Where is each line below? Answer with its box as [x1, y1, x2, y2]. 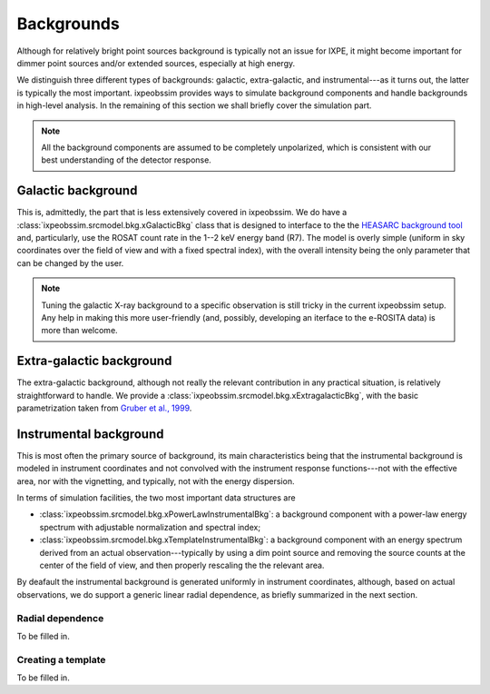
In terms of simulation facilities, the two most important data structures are [16, 492, 296, 503]
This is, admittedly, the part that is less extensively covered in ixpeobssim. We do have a [16, 207, 348, 218]
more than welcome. [41, 325, 118, 336]
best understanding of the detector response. [41, 154, 212, 165]
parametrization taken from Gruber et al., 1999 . [16, 402, 192, 413]
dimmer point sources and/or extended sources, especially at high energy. [16, 57, 295, 68]
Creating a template [16, 653, 106, 666]
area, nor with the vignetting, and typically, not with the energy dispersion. [16, 475, 295, 486]
